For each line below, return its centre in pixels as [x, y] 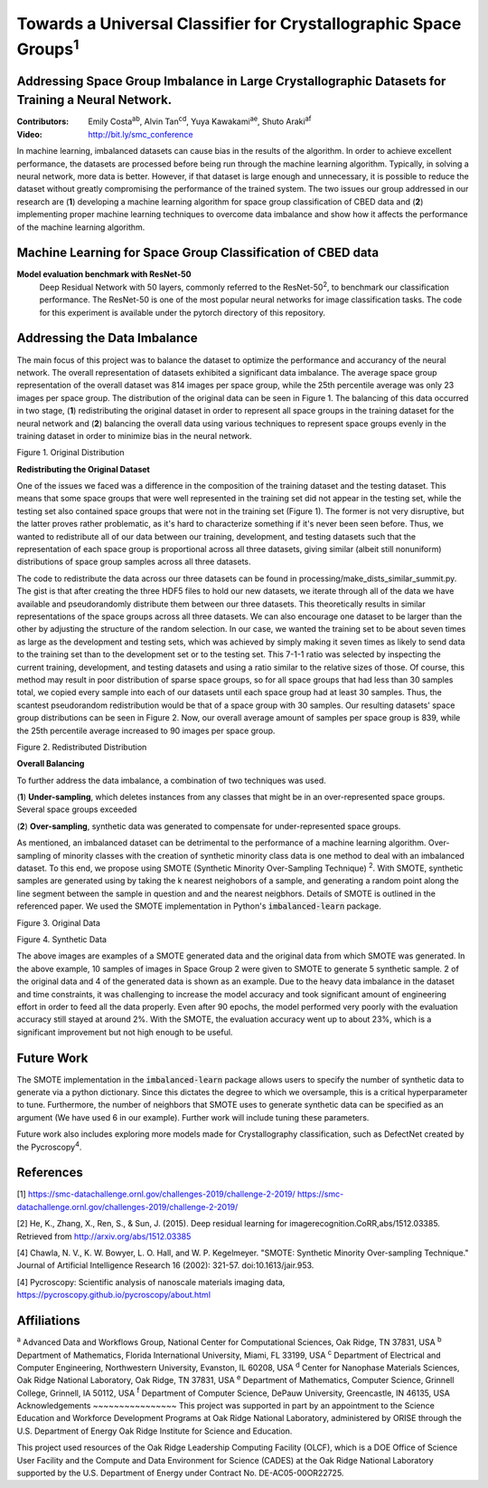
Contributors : [43, 121]
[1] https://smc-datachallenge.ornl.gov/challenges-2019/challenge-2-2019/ [156, 1194]
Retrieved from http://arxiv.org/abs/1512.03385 [104, 1236]
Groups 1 [48, 47]
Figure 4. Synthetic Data [62, 939]
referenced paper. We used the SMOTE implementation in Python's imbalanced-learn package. [199, 906]
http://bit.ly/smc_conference [141, 134]
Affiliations [48, 1321]
